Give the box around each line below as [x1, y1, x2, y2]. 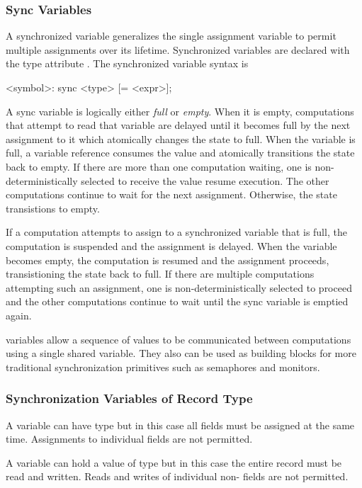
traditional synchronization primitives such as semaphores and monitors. [6, 359, 320, 374]
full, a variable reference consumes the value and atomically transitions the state [6, 145, 355, 160]
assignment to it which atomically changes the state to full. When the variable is [6, 131, 356, 146]
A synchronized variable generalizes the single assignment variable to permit [6, 28, 336, 43]
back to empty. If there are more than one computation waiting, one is [6, 159, 312, 174]
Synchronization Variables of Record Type [6, 390, 253, 407]
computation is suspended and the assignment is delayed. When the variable [6, 238, 337, 253]
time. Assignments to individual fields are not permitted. [6, 431, 253, 446]
